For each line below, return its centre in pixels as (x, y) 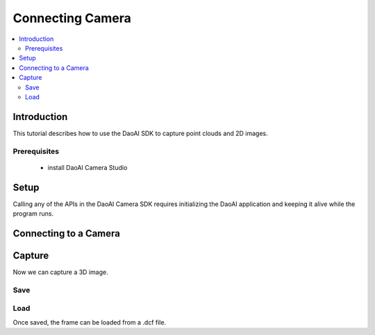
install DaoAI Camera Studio (87, 167)
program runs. (33, 214)
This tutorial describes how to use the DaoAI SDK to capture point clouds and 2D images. (141, 133)
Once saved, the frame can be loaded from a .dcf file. (90, 322)
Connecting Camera (72, 18)
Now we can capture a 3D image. (60, 272)
